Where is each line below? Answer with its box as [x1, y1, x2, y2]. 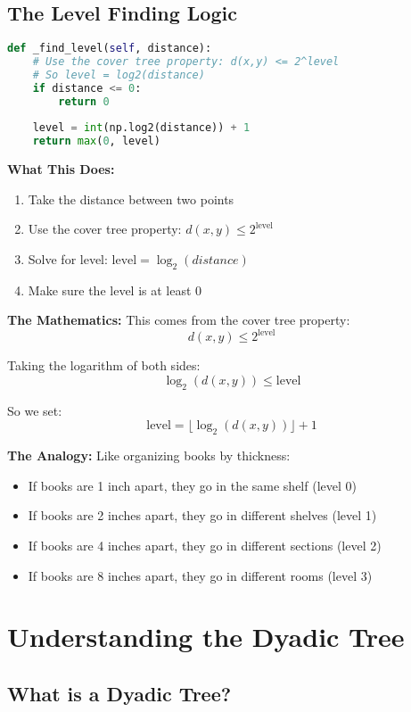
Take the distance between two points [28, 189, 234, 208]
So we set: [7, 401, 62, 419]
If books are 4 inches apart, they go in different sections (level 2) [28, 536, 382, 555]
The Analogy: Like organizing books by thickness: [7, 446, 291, 465]
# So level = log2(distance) [32, 68, 205, 81]
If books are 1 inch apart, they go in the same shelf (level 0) [28, 476, 357, 494]
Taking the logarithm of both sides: [7, 356, 201, 375]
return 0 [58, 95, 110, 108]
